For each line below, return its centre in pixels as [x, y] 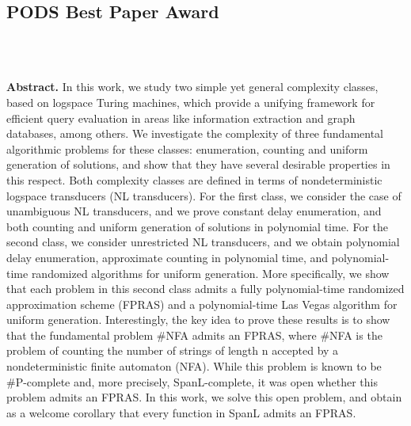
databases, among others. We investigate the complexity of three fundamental [195, 133]
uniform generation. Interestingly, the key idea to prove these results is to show [198, 319]
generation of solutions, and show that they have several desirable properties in [198, 164]
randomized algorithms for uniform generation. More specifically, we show [210, 273]
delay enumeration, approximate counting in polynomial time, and [167, 257]
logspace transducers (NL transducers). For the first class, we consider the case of [204, 195]
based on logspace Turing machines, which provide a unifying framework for [191, 102]
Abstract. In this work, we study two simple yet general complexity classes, [192, 87]
